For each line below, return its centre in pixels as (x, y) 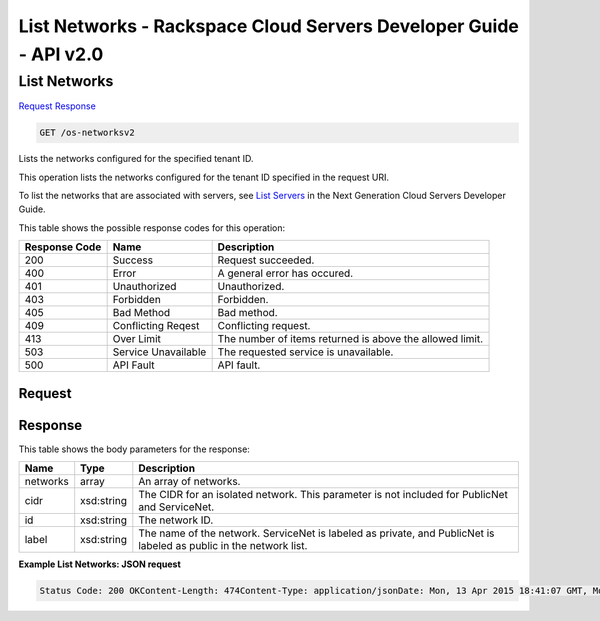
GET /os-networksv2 (87, 133)
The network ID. (176, 520)
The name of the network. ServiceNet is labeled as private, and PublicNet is (316, 533)
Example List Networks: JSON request (100, 564)
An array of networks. (189, 482)
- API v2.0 (61, 54)
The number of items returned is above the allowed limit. (350, 339)
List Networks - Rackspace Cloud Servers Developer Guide (268, 26)
